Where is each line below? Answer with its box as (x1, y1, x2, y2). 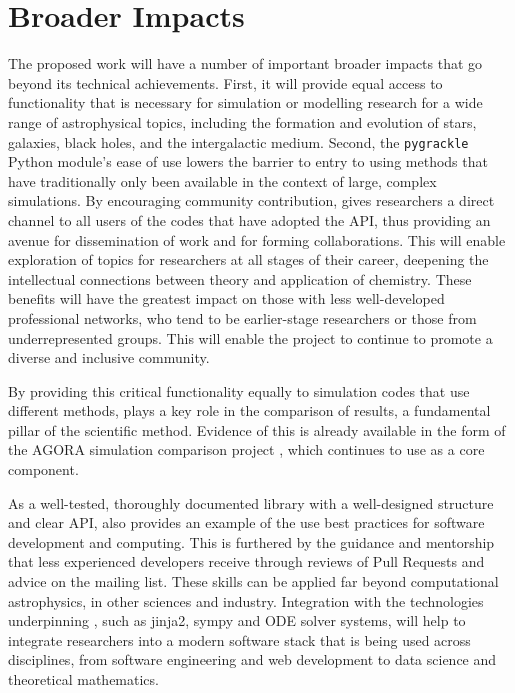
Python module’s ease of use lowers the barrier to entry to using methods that (8, 151, 488, 172)
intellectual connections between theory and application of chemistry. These (8, 268, 472, 289)
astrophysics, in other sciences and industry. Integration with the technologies (8, 590, 484, 611)
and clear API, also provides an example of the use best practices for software (8, 512, 485, 533)
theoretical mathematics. (8, 669, 159, 689)
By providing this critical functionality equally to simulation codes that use (8, 380, 470, 401)
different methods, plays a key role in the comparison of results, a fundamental (8, 400, 491, 421)
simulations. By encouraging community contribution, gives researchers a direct (8, 190, 495, 211)
